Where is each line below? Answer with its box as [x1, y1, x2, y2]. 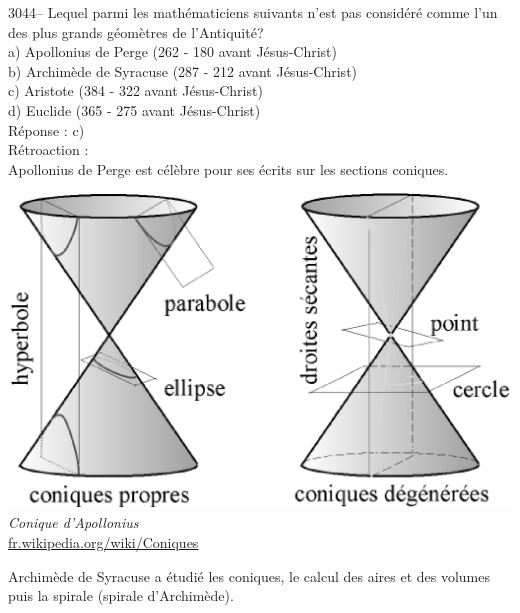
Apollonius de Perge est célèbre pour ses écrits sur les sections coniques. [8, 158, 449, 179]
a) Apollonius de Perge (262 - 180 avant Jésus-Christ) [8, 41, 337, 62]
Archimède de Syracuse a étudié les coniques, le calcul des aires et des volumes [8, 565, 491, 586]
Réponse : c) [8, 119, 85, 140]
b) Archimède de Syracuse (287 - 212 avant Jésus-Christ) [8, 60, 358, 81]
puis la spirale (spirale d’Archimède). [8, 585, 234, 606]
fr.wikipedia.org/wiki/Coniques [8, 532, 199, 553]
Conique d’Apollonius [8, 512, 139, 533]
